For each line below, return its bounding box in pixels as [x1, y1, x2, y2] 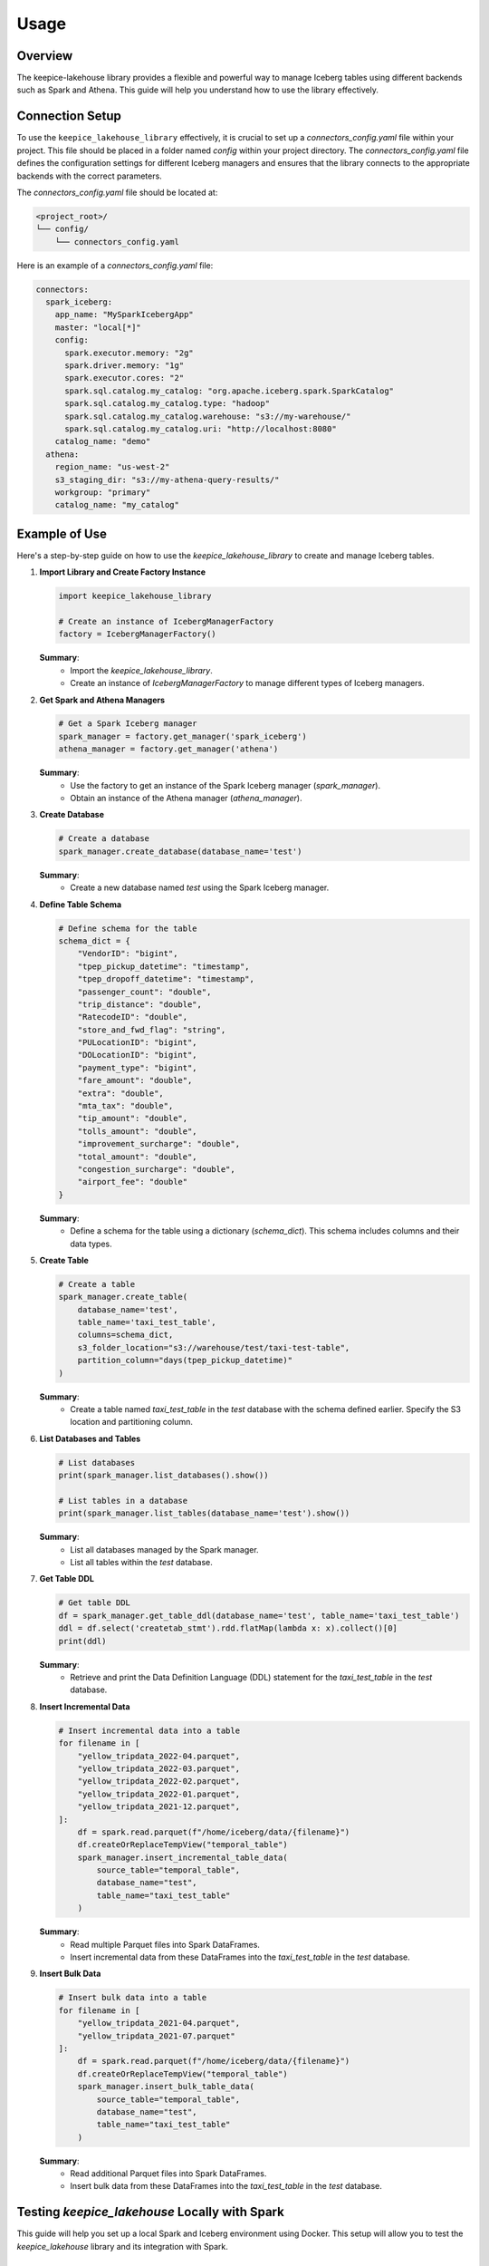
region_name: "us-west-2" [54, 462, 170, 472]
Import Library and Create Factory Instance [39, 566, 206, 577]
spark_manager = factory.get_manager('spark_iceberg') [58, 731, 307, 741]
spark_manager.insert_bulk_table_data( [77, 2081, 255, 2092]
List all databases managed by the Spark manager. [70, 1544, 259, 1554]
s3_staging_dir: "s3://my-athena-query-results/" [54, 474, 280, 485]
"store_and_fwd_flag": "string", [77, 1024, 226, 1035]
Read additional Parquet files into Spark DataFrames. [70, 2168, 267, 2179]
